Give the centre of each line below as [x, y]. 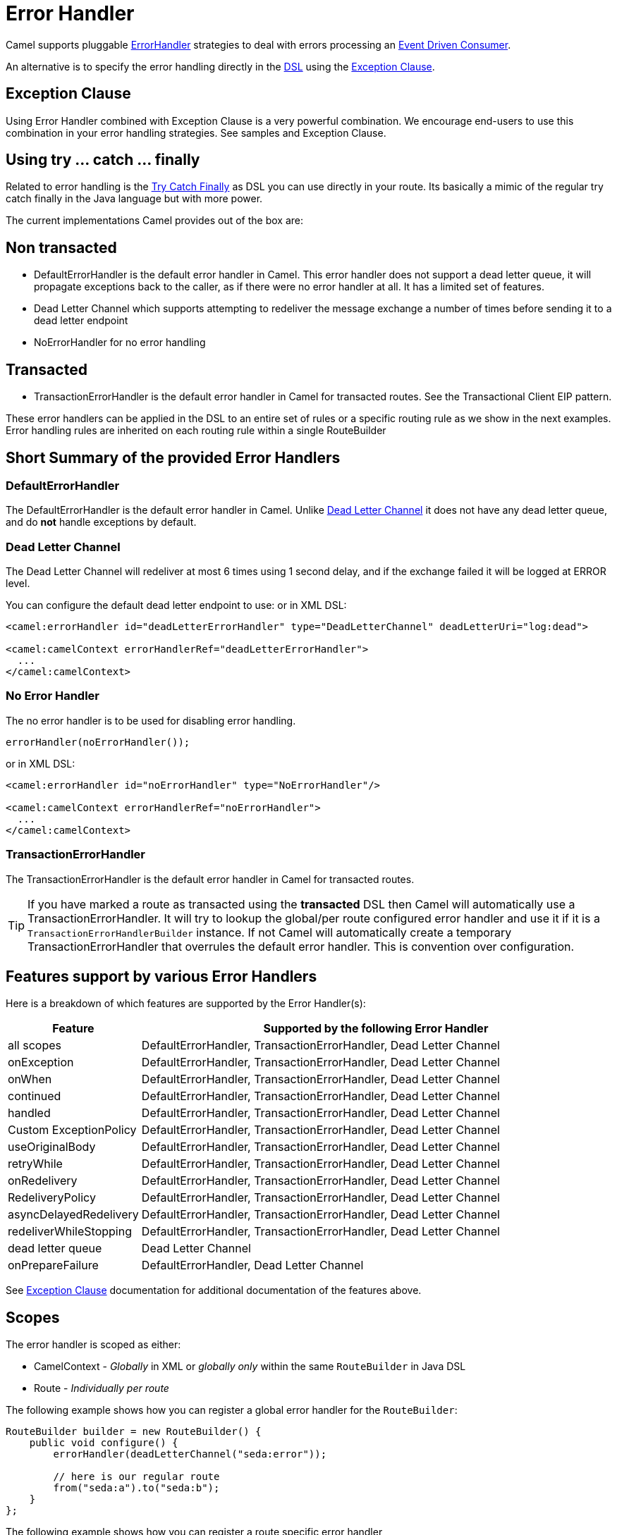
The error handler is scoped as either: [93, 1345]
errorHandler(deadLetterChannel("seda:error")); [190, 1454]
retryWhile [35, 1164]
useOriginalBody [52, 1147]
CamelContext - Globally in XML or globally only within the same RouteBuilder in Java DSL [250, 1367]
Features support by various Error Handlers [161, 977]
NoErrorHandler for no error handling [120, 343]
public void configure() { [104, 1443]
